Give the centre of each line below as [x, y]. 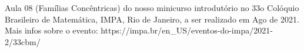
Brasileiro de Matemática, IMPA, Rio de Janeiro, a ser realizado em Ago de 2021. [152, 19]
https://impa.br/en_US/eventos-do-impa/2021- [187, 30]
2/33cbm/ [23, 41]
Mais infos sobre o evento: [51, 30]
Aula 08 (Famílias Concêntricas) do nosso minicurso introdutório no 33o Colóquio [152, 8]
